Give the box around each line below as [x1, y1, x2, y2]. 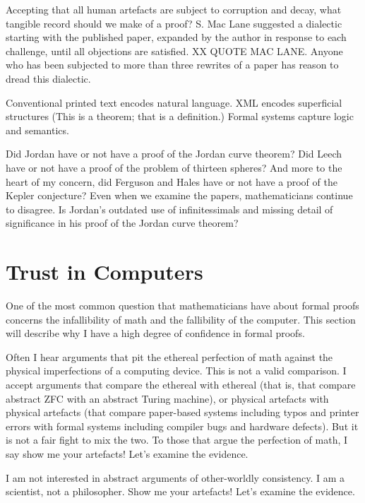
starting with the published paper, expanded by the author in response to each [6, 30, 347, 45]
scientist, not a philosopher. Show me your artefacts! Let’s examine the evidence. [6, 484, 355, 499]
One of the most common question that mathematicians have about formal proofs [6, 298, 359, 313]
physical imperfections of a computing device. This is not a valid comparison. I [6, 363, 347, 378]
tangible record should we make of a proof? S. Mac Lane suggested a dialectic [6, 16, 342, 30]
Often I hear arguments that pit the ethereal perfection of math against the [6, 349, 333, 364]
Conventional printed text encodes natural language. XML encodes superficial [6, 95, 342, 110]
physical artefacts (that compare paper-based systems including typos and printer [6, 405, 359, 420]
